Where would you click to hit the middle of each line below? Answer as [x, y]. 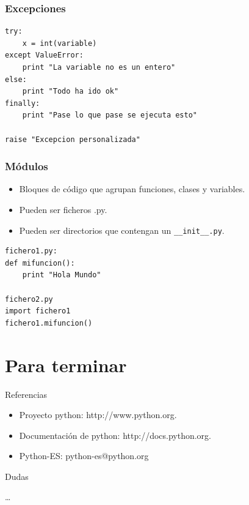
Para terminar [66, 365]
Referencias [26, 394]
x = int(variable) [60, 43]
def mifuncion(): [40, 263]
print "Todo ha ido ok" [70, 92]
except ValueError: [44, 55]
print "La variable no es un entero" [99, 67]
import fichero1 [38, 311]
